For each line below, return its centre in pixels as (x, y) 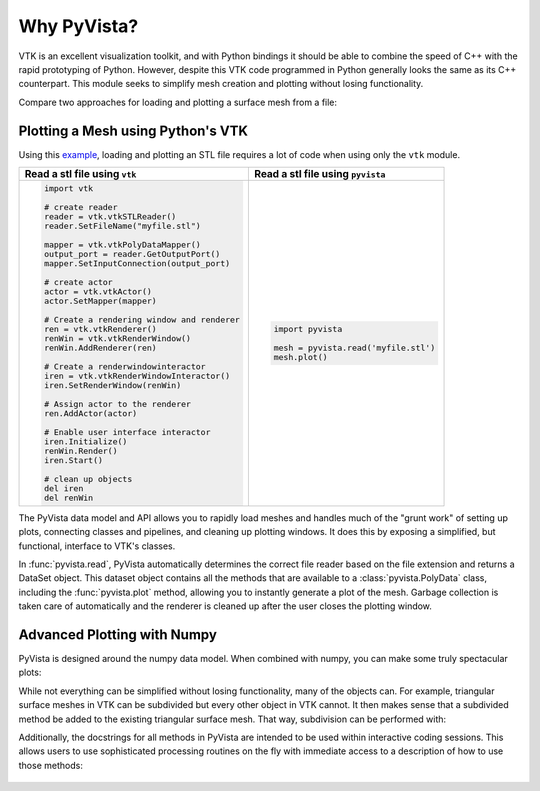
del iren (63, 488)
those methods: (51, 765)
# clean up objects (88, 478)
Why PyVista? (78, 26)
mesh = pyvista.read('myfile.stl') (354, 347)
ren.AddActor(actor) (90, 413)
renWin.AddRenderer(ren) (100, 347)
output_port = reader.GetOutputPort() (132, 253)
